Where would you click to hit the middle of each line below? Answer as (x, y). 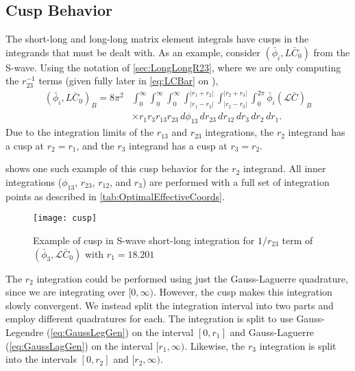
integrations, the (240, 132)
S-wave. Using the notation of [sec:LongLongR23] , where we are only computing (173, 67)
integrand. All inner (284, 168)
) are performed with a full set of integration (236, 181)
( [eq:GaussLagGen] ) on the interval (79, 345)
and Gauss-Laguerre (272, 332)
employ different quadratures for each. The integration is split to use (149, 319)
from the (332, 52)
